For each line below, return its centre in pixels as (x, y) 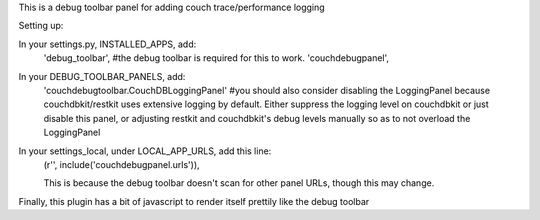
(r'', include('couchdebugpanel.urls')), (121, 164)
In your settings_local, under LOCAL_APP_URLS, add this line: (145, 151)
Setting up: (41, 26)
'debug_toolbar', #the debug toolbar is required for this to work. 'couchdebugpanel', (216, 58)
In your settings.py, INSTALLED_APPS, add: (107, 44)
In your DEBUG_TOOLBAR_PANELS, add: (102, 76)
